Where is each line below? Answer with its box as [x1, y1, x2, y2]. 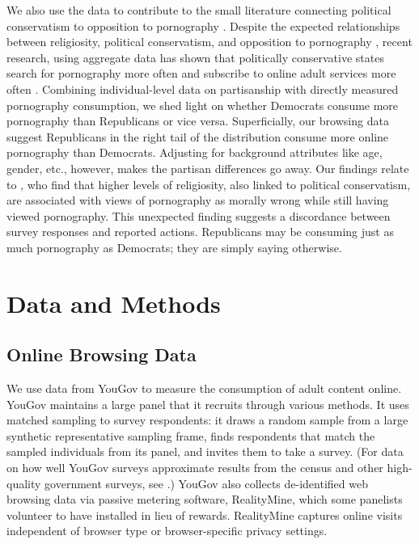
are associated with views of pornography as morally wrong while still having [6, 192, 389, 209]
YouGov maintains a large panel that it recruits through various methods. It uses [6, 395, 409, 412]
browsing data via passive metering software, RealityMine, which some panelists [6, 491, 403, 508]
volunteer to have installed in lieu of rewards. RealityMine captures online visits [6, 506, 403, 523]
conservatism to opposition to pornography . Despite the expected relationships [6, 17, 400, 34]
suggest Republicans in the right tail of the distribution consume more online [6, 128, 389, 145]
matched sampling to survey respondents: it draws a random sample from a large [6, 411, 408, 428]
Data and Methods [6, 286, 221, 319]
